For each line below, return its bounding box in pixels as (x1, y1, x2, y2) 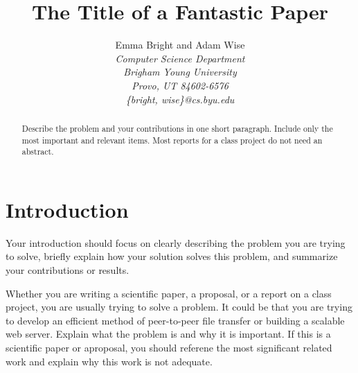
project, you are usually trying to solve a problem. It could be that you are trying (6, 300, 352, 314)
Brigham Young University (123, 64, 237, 79)
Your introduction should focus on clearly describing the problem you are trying (6, 235, 346, 250)
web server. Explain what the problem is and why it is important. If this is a (6, 327, 331, 341)
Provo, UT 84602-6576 (132, 78, 229, 92)
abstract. (21, 146, 54, 157)
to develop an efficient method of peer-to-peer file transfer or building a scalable (6, 313, 345, 327)
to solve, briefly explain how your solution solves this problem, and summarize (6, 249, 338, 263)
